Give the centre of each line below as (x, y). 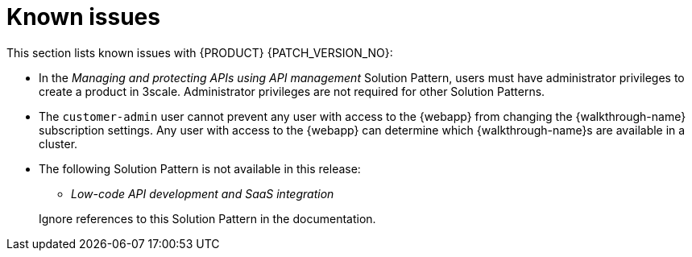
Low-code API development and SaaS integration (203, 193)
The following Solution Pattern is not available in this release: (200, 168)
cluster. (58, 143)
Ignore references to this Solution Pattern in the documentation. (207, 218)
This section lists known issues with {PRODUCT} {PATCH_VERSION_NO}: (200, 52)
